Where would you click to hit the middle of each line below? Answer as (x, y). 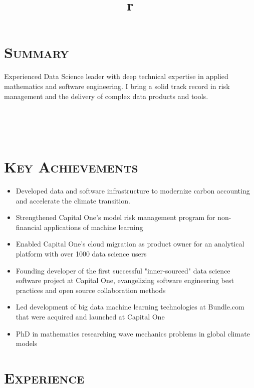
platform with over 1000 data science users (81, 253)
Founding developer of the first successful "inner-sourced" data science (123, 270)
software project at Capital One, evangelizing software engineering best (125, 280)
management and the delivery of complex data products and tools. (106, 96)
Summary (37, 52)
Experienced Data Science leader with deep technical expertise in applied (116, 76)
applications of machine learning (93, 227)
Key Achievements (71, 167)
